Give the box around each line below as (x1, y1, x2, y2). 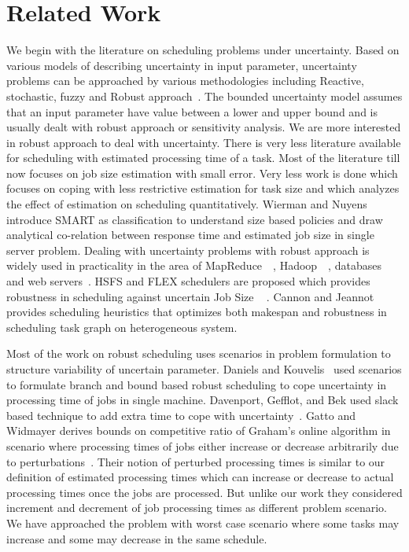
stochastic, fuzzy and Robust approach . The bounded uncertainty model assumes (6, 87, 403, 104)
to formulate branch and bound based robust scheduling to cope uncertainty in (6, 376, 387, 392)
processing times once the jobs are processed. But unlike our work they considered (6, 484, 403, 500)
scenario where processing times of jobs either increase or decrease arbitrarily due (6, 437, 399, 454)
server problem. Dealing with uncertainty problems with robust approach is (6, 241, 370, 258)
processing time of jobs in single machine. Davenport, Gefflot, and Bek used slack (6, 392, 399, 408)
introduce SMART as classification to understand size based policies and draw (6, 211, 383, 227)
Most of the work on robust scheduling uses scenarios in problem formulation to (6, 345, 391, 362)
